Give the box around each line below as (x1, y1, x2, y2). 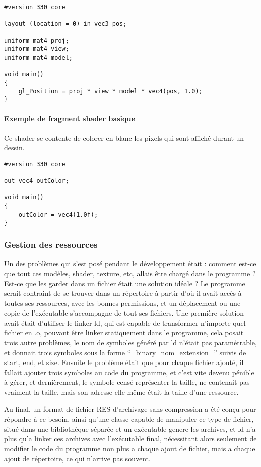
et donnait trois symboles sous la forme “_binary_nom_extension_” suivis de (4, 347, 246, 357)
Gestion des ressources (4, 238, 98, 251)
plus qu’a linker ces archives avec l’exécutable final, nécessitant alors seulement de (4, 433, 257, 444)
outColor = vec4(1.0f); (18, 211, 98, 218)
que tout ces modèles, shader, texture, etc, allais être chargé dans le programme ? (4, 268, 256, 278)
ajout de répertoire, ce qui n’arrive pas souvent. (4, 453, 151, 463)
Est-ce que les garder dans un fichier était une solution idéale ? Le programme (4, 278, 245, 288)
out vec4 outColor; (4, 177, 69, 185)
